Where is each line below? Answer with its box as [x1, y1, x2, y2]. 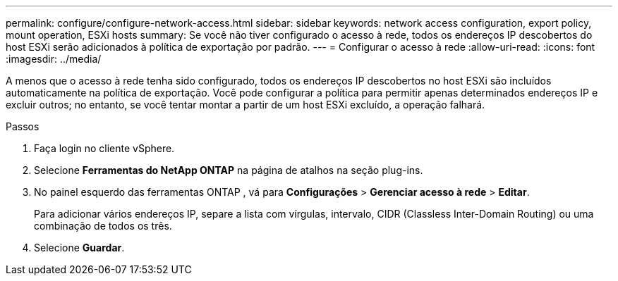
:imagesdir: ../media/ [6, 53, 102, 65]
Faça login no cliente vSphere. [34, 142, 175, 154]
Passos [6, 120, 40, 132]
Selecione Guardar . [34, 242, 125, 254]
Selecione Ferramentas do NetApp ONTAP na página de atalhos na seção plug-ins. [34, 164, 423, 176]
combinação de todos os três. [34, 220, 172, 232]
